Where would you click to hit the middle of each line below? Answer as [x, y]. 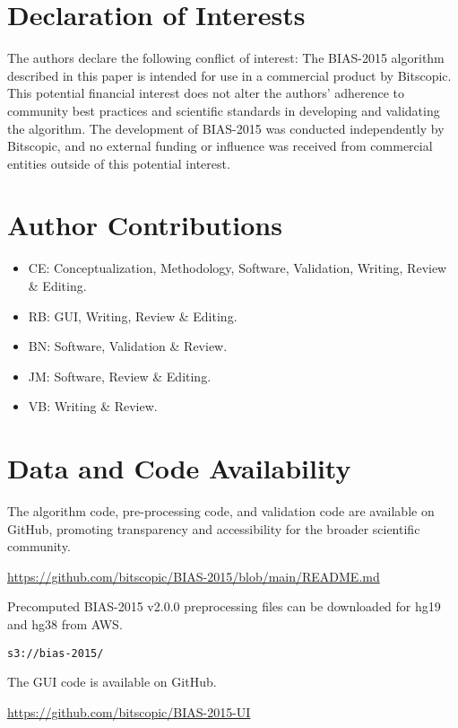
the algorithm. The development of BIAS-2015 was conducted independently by [226, 128]
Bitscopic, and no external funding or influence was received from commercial [220, 146]
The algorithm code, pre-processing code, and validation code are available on [221, 511]
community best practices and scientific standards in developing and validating [224, 110]
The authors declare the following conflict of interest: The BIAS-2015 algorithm [226, 58]
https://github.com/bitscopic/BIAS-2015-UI [129, 711]
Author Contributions [145, 225]
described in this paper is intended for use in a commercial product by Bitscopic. [229, 75]
